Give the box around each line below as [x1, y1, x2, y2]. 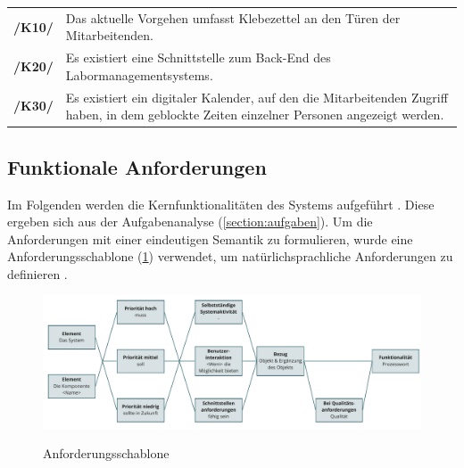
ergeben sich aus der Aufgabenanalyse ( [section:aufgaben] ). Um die [7, 212, 373, 231]
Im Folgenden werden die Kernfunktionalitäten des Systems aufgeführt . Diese [7, 194, 435, 213]
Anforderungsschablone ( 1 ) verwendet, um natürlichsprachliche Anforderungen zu [7, 247, 453, 266]
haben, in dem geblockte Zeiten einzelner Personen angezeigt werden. [65, 105, 444, 124]
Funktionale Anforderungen [7, 152, 267, 180]
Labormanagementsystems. [65, 65, 213, 84]
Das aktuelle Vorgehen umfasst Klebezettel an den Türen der [65, 8, 401, 27]
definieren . [7, 264, 68, 283]
